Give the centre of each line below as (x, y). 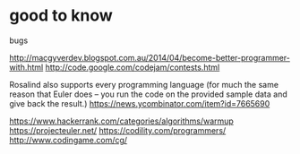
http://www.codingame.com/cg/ (69, 140)
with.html (26, 67)
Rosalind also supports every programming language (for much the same (144, 84)
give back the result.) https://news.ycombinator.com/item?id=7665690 (140, 103)
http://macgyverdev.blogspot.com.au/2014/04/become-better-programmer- (150, 57)
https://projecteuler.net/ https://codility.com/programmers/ (118, 130)
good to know (61, 16)
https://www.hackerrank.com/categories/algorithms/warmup (122, 121)
